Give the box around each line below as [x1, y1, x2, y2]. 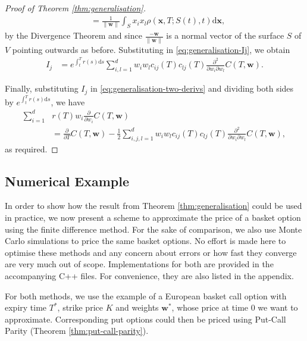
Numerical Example [5, 171, 130, 190]
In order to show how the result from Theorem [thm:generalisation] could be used [5, 199, 302, 212]
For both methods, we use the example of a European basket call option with [5, 289, 287, 302]
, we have [51, 95, 85, 108]
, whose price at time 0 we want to [171, 301, 298, 314]
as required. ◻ [5, 142, 58, 155]
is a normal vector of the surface [166, 29, 284, 42]
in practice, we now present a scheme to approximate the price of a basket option [5, 211, 301, 224]
